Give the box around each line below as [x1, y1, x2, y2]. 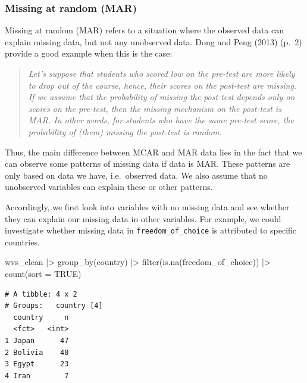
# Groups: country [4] [5, 301, 103, 310]
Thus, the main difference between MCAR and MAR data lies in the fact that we [5, 145, 302, 158]
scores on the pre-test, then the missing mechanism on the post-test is [28, 102, 281, 114]
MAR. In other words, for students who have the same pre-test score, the [28, 114, 294, 126]
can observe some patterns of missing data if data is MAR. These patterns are [5, 157, 290, 170]
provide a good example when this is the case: [5, 47, 173, 60]
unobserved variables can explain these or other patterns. [5, 180, 213, 193]
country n [13, 313, 69, 322]
